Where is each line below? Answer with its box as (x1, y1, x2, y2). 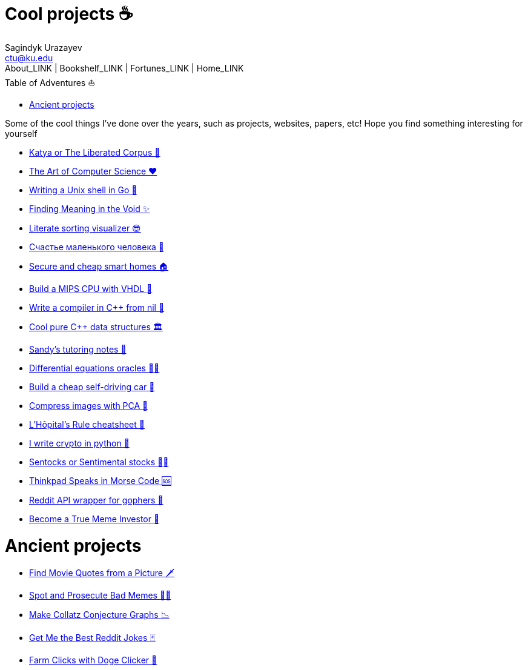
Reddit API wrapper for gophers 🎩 (29, 494, 163, 505)
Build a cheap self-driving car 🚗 (29, 381, 155, 392)
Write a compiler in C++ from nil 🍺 (29, 302, 165, 313)
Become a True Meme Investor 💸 (29, 513, 160, 524)
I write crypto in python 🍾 (29, 437, 130, 448)
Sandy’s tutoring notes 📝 (29, 343, 127, 354)
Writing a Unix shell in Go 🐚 (29, 184, 137, 195)
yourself (5, 128, 38, 139)
